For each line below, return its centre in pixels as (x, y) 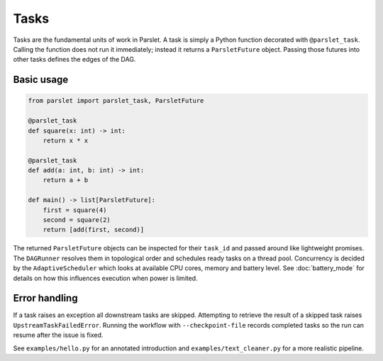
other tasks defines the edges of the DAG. (74, 60)
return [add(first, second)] (94, 230)
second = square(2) (77, 220)
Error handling (45, 298)
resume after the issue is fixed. (58, 335)
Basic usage (41, 80)
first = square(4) (75, 210)
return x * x (66, 140)
